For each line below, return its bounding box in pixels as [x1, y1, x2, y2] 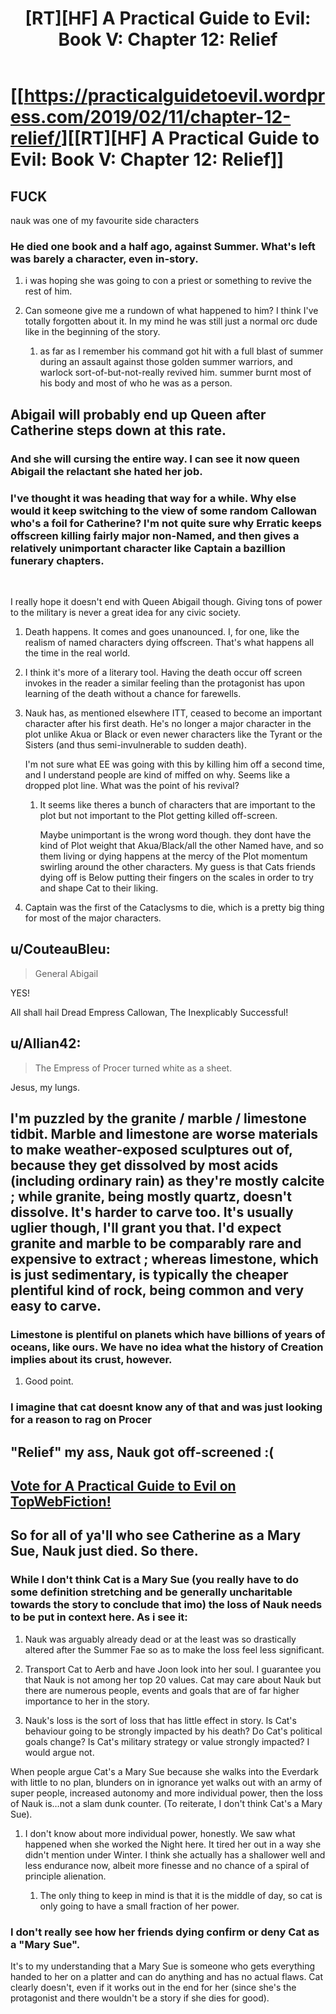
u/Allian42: [10, 1035, 82, 1052]
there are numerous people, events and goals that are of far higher [24, 1684, 300, 1696]
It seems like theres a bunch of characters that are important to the [39, 798, 316, 811]
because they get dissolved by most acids [10, 1157, 279, 1174]
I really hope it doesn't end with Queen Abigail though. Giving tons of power [10, 595, 323, 607]
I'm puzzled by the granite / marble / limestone [10, 1110, 307, 1127]
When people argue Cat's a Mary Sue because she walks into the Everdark [10, 1765, 319, 1777]
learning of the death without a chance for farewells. [24, 687, 242, 699]
